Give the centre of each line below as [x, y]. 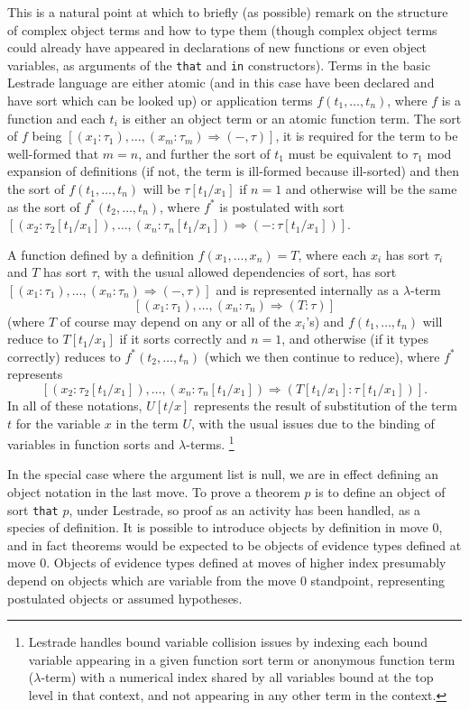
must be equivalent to [348, 153]
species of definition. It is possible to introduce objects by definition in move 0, [225, 527]
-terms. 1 [210, 443]
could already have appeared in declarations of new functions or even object [217, 47]
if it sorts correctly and [183, 339]
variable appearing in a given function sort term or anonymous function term [242, 659]
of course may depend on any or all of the [175, 321]
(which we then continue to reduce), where [322, 356]
